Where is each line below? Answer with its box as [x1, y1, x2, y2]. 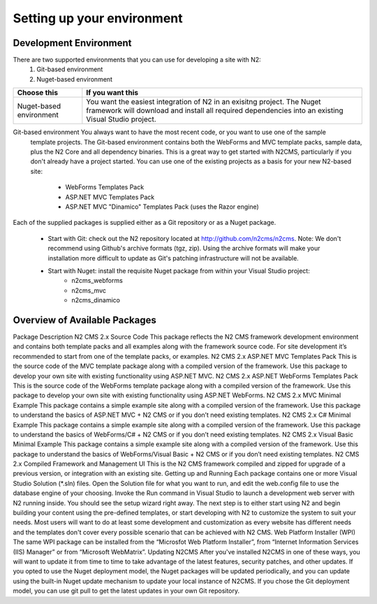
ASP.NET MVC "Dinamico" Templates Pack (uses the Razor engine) [65, 202, 260, 211]
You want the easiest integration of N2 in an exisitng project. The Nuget [86, 97, 321, 107]
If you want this [86, 88, 139, 98]
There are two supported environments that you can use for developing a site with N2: [13, 56, 261, 64]
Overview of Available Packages [13, 314, 156, 326]
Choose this [17, 88, 59, 98]
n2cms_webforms [71, 277, 124, 285]
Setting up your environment [13, 10, 183, 26]
